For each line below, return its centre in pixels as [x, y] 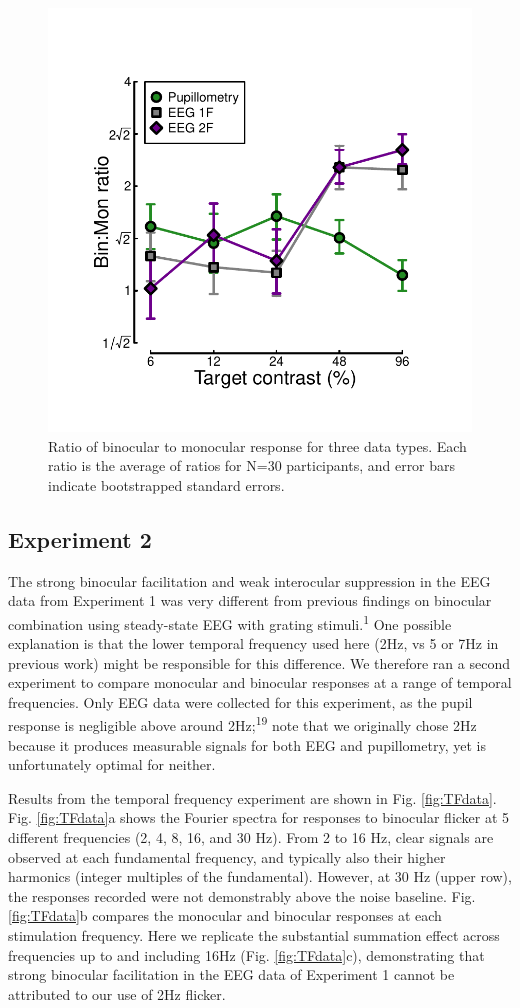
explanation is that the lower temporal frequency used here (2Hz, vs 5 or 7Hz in [253, 643]
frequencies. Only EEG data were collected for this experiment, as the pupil [240, 701]
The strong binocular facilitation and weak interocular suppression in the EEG [249, 580]
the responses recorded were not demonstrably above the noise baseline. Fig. [242, 895]
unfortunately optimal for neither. [112, 764]
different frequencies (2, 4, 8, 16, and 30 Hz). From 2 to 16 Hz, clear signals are [251, 837]
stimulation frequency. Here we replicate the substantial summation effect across [254, 934]
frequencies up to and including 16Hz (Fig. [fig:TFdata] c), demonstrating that [246, 954]
